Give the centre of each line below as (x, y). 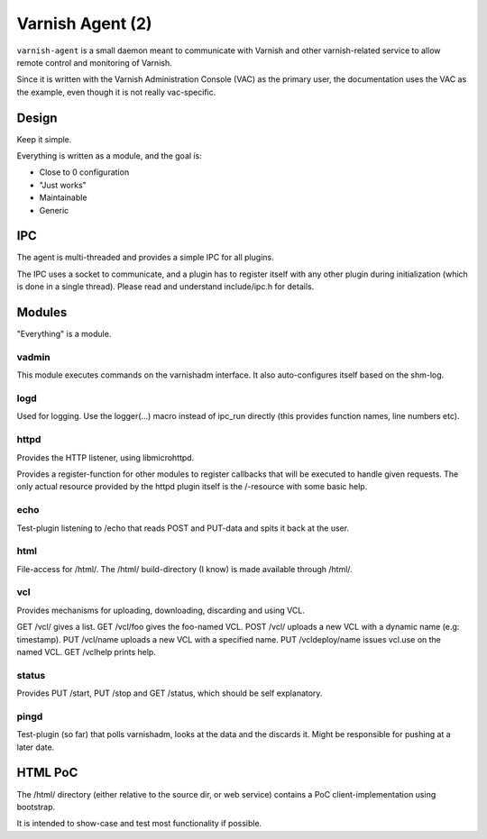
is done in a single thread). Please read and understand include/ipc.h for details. (165, 287)
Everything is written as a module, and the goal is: (109, 156)
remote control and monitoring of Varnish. (94, 62)
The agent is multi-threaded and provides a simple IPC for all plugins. (145, 258)
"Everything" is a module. (64, 334)
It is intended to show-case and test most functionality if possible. (139, 824)
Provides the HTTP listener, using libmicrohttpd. (106, 457)
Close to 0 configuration (84, 172)
